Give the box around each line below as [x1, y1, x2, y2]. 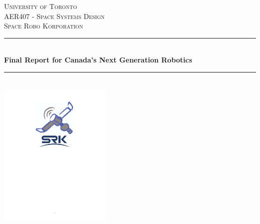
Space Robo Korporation [4, 20, 83, 31]
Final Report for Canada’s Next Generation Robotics [4, 54, 192, 65]
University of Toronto [4, 1, 77, 11]
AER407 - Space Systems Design [4, 10, 105, 21]
